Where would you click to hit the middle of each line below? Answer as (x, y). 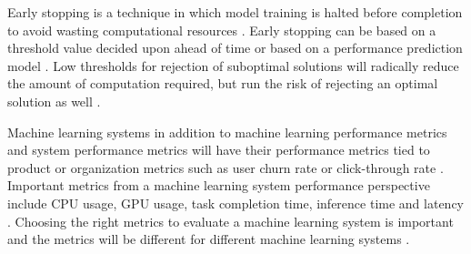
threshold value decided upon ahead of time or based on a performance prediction (235, 48)
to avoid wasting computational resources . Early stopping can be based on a (222, 30)
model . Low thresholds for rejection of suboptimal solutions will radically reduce (233, 65)
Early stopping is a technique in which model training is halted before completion (235, 12)
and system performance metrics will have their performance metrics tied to (219, 150)
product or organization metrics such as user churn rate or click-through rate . (225, 167)
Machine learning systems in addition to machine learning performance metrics (227, 132)
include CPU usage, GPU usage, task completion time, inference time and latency (236, 203)
